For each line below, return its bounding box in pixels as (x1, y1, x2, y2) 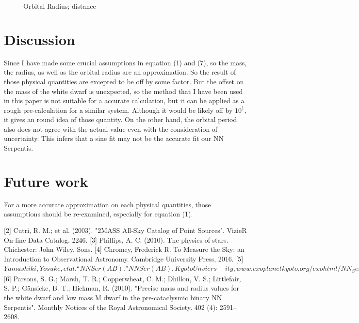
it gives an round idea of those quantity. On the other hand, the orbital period (4, 114, 237, 124)
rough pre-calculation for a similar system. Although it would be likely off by (4, 105, 233, 115)
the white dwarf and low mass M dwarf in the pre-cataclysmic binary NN (4, 292, 222, 303)
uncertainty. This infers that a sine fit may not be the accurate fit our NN (4, 133, 224, 143)
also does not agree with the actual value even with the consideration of (4, 123, 218, 134)
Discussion (4, 29, 75, 49)
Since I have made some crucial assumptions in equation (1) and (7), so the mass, (4, 57, 247, 67)
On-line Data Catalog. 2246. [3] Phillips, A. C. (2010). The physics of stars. (4, 234, 228, 245)
